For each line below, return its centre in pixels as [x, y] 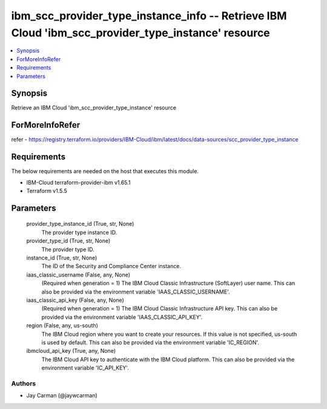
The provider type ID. [68, 249]
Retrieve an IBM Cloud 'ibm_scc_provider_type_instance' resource [94, 108]
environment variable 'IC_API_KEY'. [85, 368]
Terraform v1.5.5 [47, 191]
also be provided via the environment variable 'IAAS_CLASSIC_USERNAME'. [136, 292]
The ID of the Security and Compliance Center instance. [111, 266]
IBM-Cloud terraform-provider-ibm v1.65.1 [78, 182]
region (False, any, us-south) [62, 326]
